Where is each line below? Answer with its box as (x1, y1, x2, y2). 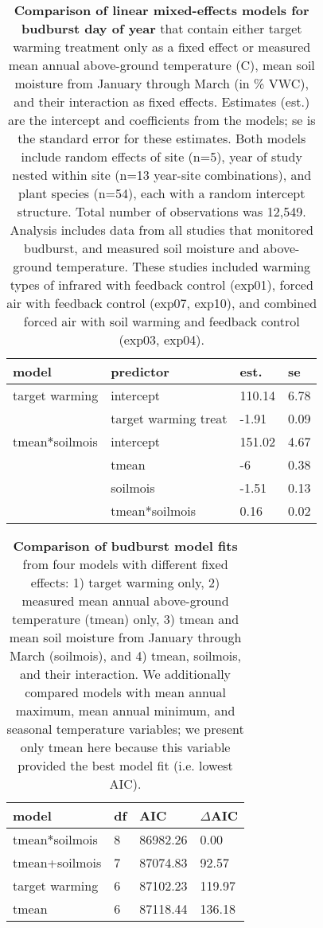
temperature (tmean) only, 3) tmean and (12, 610, 239, 628)
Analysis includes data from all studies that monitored (10, 220, 313, 239)
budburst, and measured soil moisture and (24, 239, 259, 257)
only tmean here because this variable (20, 738, 231, 756)
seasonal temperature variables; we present (6, 719, 244, 738)
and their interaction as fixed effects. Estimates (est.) (14, 92, 310, 111)
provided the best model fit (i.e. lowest (18, 756, 233, 774)
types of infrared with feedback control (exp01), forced (10, 275, 313, 294)
